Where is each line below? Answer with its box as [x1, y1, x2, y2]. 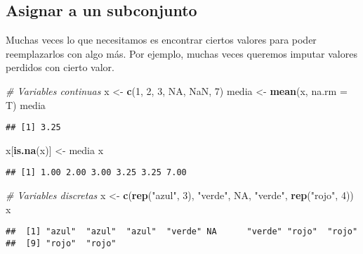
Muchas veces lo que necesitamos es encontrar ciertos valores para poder [6, 32, 317, 47]
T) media [6, 97, 46, 112]
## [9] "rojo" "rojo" [6, 238, 117, 248]
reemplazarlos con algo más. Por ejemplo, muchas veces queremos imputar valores [6, 46, 357, 61]
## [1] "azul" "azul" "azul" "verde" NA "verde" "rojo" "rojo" [6, 227, 358, 237]
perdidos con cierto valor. [6, 60, 114, 75]
